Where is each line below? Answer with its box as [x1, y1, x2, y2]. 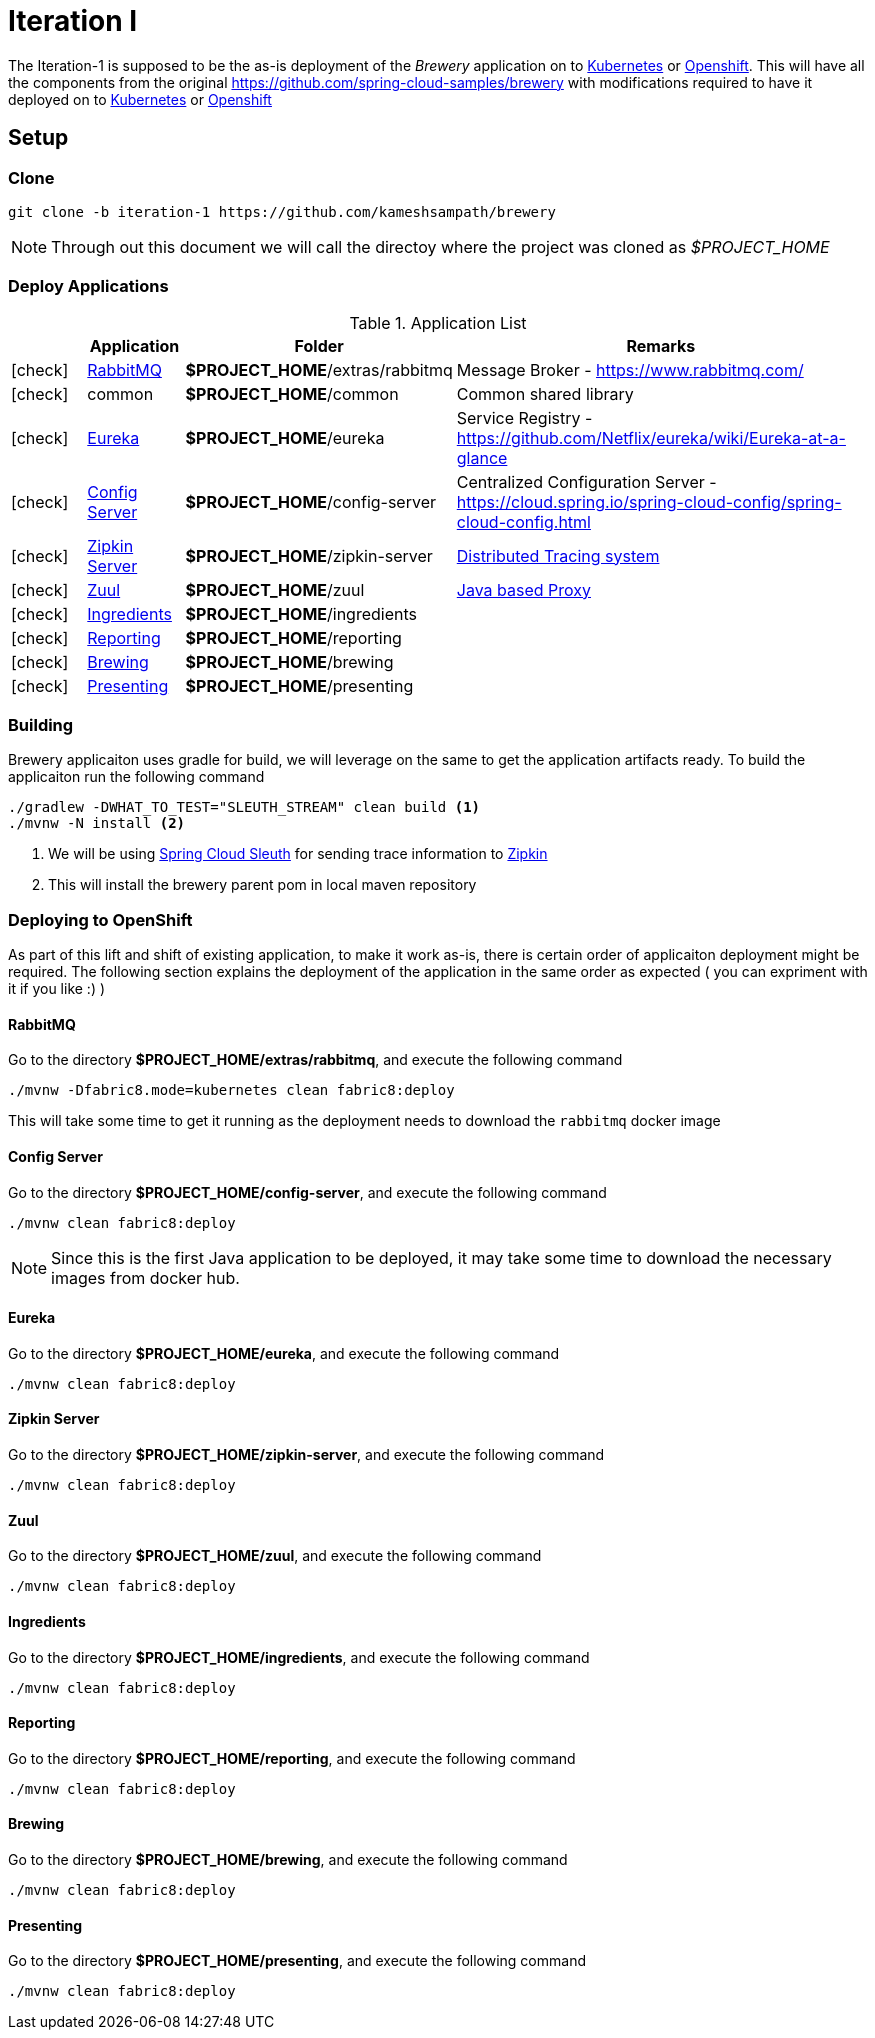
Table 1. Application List [349, 312, 527, 333]
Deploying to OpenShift [8, 909, 193, 930]
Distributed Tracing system [456, 545, 660, 566]
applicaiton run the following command [8, 768, 265, 786]
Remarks [626, 335, 696, 356]
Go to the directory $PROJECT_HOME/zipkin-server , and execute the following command [8, 1446, 605, 1464]
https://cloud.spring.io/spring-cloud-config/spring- [456, 491, 842, 512]
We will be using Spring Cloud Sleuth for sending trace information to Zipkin [48, 845, 548, 863]
